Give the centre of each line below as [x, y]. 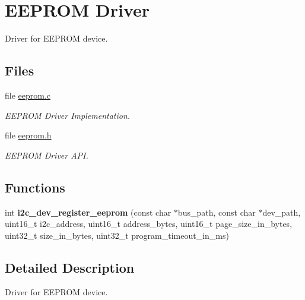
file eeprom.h [28, 135]
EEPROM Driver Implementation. [68, 115]
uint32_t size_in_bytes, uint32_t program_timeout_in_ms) [117, 235]
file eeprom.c [28, 95]
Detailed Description [70, 267]
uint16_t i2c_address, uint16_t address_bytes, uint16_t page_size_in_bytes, [149, 224]
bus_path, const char [217, 212]
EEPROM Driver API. [47, 155]
